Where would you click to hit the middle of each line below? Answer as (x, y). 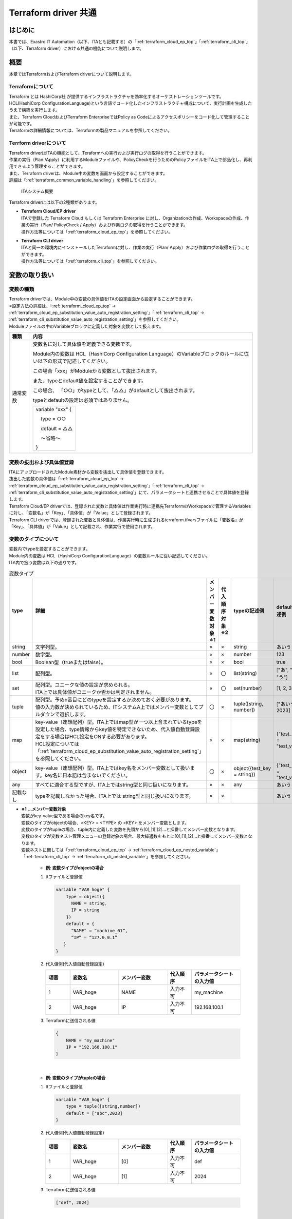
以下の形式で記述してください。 (74, 361)
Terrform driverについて (38, 143)
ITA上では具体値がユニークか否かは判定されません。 (95, 692)
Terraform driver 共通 (53, 13)
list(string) (246, 673)
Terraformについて (31, 87)
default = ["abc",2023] (94, 1113)
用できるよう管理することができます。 (47, 166)
